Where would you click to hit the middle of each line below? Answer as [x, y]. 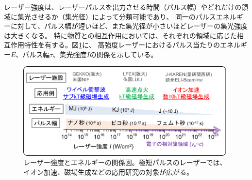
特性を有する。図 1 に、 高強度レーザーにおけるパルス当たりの [122, 45]
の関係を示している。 [124, 54]
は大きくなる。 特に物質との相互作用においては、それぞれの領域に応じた [120, 35]
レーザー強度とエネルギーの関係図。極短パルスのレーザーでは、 [125, 162]
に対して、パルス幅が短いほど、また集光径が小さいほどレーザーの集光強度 [129, 26]
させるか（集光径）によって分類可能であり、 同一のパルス [123, 16]
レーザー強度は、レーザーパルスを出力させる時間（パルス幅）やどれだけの [123, 7]
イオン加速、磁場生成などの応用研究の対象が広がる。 [108, 172]
